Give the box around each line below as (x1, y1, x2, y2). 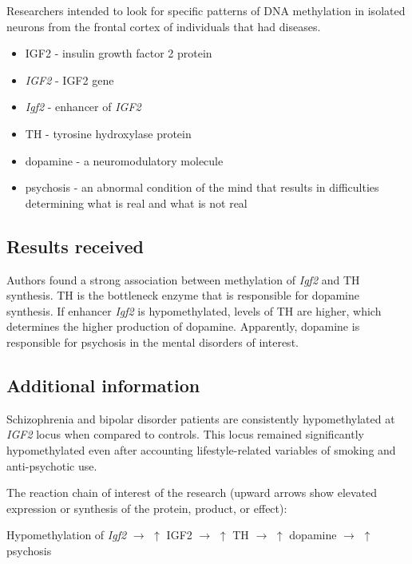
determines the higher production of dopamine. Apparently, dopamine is (6, 318, 360, 335)
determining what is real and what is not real (25, 194, 248, 211)
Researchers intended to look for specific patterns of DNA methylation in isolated (6, 2, 406, 18)
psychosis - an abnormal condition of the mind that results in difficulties (25, 179, 379, 196)
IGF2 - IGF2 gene (25, 71, 114, 88)
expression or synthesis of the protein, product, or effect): (6, 499, 287, 516)
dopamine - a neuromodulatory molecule (25, 152, 224, 169)
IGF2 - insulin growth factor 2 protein (25, 45, 212, 62)
